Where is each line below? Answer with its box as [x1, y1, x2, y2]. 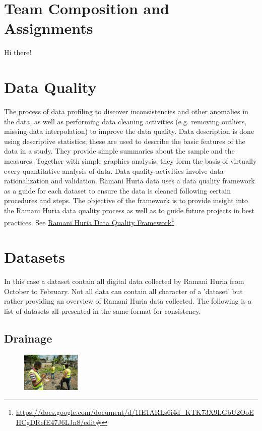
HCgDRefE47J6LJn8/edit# [16, 416, 102, 427]
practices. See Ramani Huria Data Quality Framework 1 [4, 215, 175, 227]
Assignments [4, 18, 93, 38]
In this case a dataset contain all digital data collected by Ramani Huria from [4, 275, 244, 286]
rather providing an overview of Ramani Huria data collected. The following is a [4, 296, 252, 306]
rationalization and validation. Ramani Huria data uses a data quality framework [4, 175, 255, 186]
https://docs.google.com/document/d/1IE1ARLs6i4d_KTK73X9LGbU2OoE [16, 406, 254, 417]
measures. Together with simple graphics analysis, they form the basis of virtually [4, 156, 257, 166]
